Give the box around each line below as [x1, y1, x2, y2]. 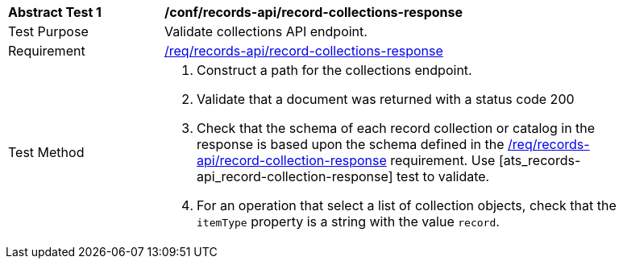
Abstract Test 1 [8, 4, 102, 20]
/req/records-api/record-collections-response [164, 43, 443, 59]
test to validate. [397, 168, 490, 184]
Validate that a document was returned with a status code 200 [197, 91, 575, 107]
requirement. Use [390, 152, 496, 168]
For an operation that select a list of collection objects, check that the [197, 197, 617, 213]
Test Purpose [8, 23, 89, 39]
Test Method [8, 144, 85, 160]
